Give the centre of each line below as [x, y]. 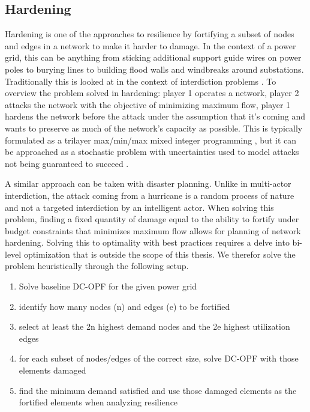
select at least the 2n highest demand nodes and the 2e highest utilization [154, 326]
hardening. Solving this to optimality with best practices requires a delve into [147, 242]
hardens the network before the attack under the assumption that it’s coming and [155, 116]
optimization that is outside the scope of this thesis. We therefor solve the [159, 254]
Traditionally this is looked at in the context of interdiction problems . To [141, 81]
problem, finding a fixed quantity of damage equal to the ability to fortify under [152, 219]
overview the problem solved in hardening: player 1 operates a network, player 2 [152, 93]
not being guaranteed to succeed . [67, 163]
